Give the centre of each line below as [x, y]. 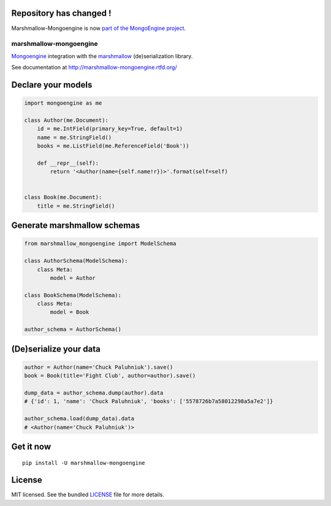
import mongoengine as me [63, 103]
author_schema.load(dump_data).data [79, 419]
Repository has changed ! [61, 13]
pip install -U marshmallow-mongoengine [84, 463]
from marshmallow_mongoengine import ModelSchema [100, 244]
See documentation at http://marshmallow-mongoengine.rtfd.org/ [94, 67]
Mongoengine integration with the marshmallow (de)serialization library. [102, 56]
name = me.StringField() [74, 137]
